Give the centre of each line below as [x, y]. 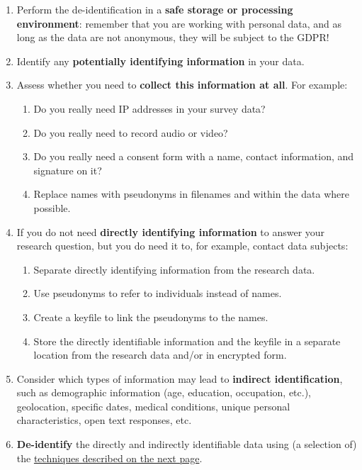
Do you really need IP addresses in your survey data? [149, 108]
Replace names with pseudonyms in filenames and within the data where [192, 194]
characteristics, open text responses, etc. [104, 420]
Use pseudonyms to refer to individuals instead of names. [158, 293]
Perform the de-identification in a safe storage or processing [155, 9]
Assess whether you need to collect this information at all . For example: [182, 85]
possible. [52, 207]
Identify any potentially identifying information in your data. [160, 61]
